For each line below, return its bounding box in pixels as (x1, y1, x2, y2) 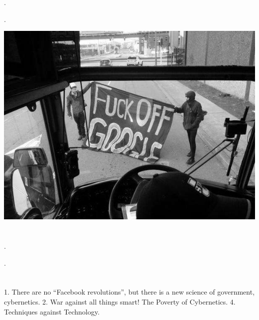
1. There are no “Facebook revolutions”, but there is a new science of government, (4, 287, 255, 297)
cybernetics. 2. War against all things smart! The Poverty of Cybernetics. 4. (4, 296, 236, 307)
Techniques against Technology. (4, 306, 100, 317)
